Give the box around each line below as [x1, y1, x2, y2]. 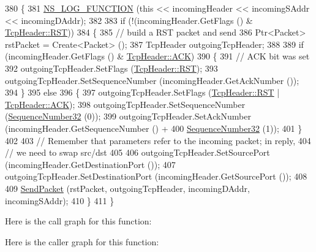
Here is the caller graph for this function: [5, 235, 159, 248]
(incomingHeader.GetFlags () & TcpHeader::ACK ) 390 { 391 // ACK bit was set [5, 50, 310, 63]
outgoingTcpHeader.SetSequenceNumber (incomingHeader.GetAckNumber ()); [5, 74, 299, 86]
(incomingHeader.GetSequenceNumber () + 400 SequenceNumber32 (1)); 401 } [5, 121, 303, 134]
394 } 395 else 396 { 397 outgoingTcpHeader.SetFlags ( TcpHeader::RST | [5, 86, 280, 99]
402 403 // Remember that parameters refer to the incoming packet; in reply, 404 [5, 134, 311, 147]
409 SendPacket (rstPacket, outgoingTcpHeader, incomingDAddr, [5, 181, 250, 194]
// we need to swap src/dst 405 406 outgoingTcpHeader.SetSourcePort [5, 146, 270, 159]
